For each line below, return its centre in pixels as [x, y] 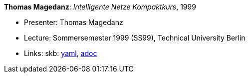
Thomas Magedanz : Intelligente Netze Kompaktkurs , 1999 [100, 7]
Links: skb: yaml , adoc [61, 53]
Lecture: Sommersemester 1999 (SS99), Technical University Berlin [135, 38]
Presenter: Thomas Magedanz [74, 22]
